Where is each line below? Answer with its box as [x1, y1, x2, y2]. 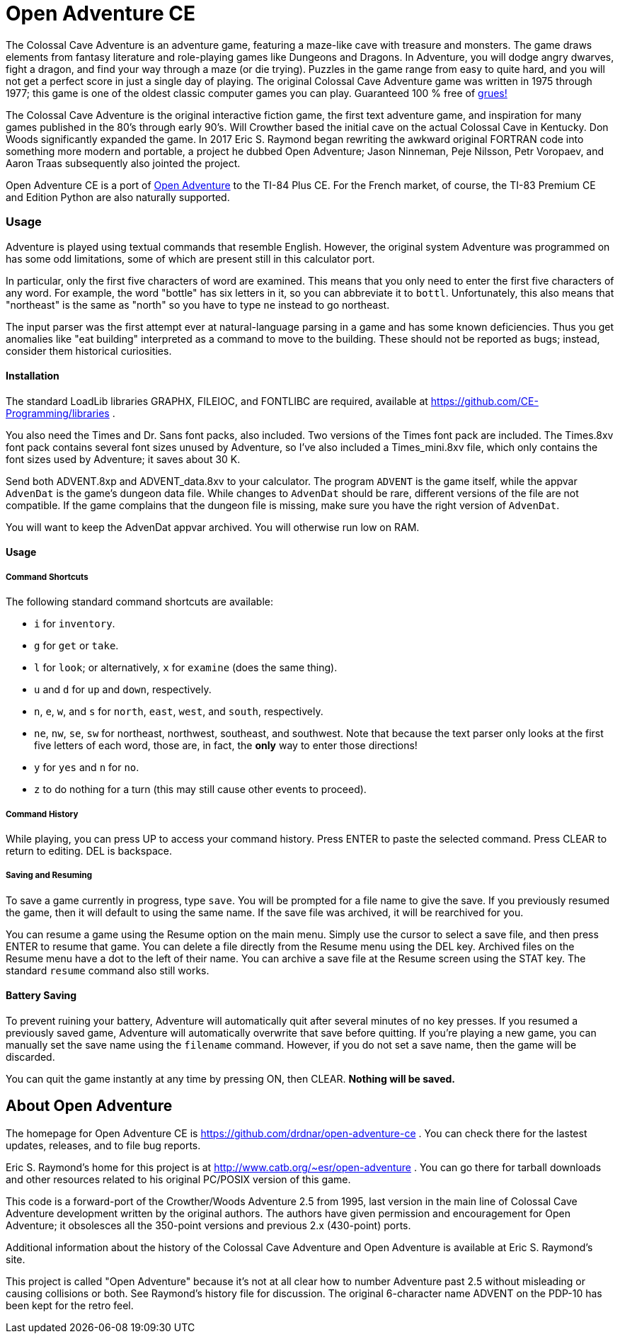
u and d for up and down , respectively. [34, 683, 212, 696]
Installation [6, 370, 59, 382]
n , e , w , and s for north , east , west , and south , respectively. [34, 705, 323, 718]
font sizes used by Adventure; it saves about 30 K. [6, 452, 241, 465]
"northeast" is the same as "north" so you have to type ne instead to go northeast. [6, 298, 390, 311]
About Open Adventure [6, 1097, 173, 1115]
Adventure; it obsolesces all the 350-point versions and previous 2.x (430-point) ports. [6, 1219, 411, 1231]
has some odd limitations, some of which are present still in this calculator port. [6, 252, 375, 265]
